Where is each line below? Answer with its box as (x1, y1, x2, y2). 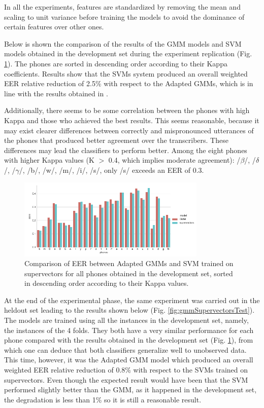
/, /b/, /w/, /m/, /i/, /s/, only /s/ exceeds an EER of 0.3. (19, 164, 204, 175)
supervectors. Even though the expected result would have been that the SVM (4, 374, 248, 385)
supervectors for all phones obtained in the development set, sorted (24, 268, 233, 278)
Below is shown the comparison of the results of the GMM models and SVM (4, 38, 242, 49)
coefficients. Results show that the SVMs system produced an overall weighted (4, 68, 248, 79)
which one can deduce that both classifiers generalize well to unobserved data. (4, 344, 247, 355)
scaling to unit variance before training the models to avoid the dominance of (4, 11, 245, 22)
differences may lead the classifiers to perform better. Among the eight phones (4, 144, 247, 155)
